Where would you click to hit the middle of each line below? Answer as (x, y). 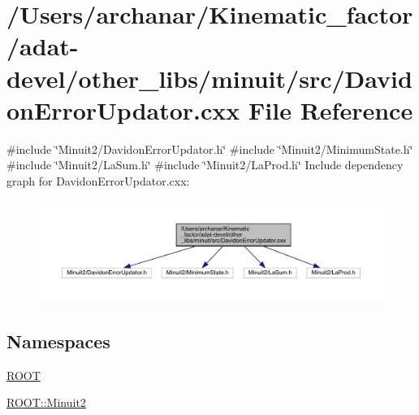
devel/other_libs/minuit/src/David (209, 78)
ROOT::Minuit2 (46, 402)
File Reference (331, 109)
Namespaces (58, 341)
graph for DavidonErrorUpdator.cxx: (98, 180)
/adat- (43, 46)
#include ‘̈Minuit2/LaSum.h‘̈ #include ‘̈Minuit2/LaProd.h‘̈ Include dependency (205, 165)
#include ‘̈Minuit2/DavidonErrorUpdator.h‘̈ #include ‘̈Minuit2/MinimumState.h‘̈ (210, 149)
